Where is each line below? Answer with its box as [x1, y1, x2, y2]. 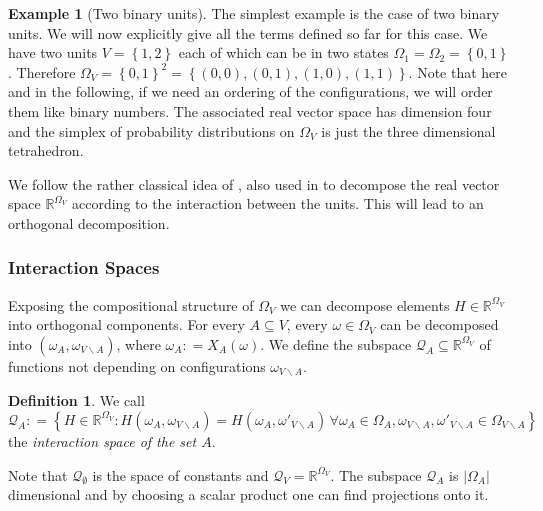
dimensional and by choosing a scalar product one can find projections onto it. [8, 484, 489, 505]
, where [116, 333, 161, 354]
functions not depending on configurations [8, 355, 266, 376]
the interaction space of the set [8, 430, 197, 451]
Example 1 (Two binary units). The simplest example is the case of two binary [8, 3, 500, 23]
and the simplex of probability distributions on [8, 120, 295, 141]
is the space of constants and [92, 464, 269, 485]
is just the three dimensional [321, 120, 496, 141]
